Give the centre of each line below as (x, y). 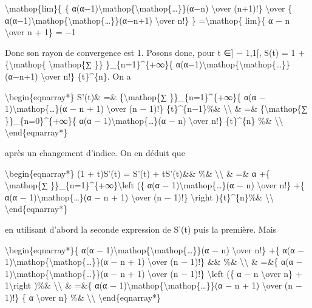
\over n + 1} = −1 (41, 32)
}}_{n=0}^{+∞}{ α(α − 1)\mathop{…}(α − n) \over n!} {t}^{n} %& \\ (144, 120)
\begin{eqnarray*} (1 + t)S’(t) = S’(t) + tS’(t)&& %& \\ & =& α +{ (137, 173)
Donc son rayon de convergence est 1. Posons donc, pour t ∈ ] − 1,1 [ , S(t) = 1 (150, 52)
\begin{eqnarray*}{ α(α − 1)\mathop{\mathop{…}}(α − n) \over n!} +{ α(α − (155, 249)
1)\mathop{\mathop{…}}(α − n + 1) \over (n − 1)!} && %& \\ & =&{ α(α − (154, 262)
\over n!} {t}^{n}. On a (86, 76)
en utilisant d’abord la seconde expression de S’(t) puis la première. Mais (141, 229)
